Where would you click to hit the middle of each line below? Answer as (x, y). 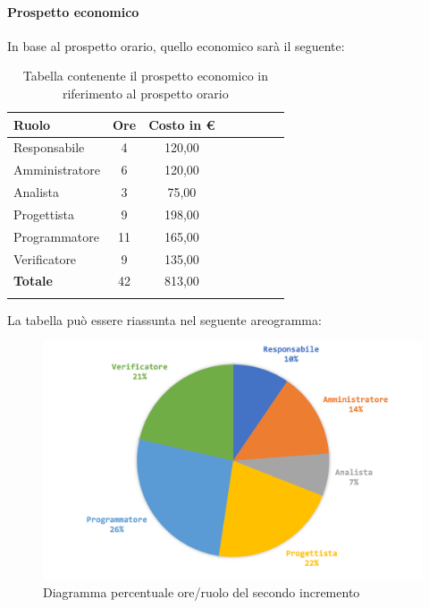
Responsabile (49, 147)
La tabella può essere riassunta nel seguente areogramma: (164, 319)
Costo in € (182, 124)
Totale (33, 281)
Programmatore (56, 236)
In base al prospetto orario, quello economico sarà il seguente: (176, 45)
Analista (37, 192)
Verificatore (45, 258)
